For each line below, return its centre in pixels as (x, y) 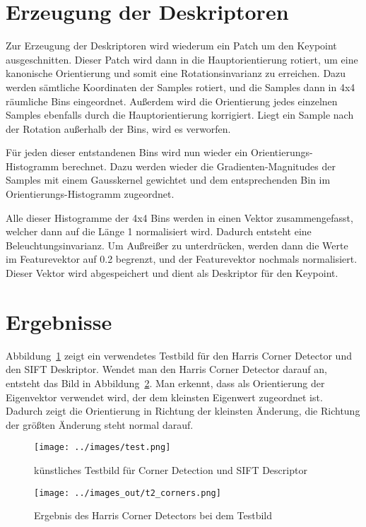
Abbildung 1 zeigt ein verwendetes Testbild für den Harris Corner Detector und (179, 355)
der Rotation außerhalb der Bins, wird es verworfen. (118, 128)
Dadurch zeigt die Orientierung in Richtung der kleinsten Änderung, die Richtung (183, 411)
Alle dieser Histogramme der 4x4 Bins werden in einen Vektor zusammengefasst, (179, 217)
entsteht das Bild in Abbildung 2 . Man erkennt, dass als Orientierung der (165, 383)
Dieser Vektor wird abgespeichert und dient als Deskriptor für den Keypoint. (172, 273)
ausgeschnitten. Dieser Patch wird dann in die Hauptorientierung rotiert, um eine (182, 59)
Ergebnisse (59, 321)
